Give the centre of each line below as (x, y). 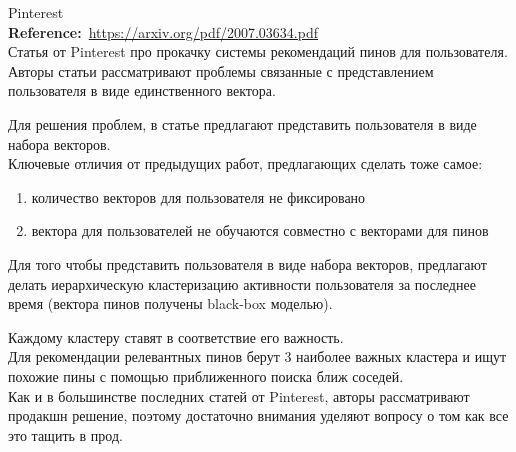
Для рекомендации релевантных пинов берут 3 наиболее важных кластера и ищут (257, 356)
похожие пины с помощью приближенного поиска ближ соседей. (206, 375)
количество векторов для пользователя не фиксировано (198, 196)
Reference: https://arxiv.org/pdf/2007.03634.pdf (163, 31)
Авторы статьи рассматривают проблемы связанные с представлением (221, 70)
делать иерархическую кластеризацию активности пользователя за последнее (242, 283)
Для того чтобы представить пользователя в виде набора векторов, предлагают (247, 263)
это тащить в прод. (65, 434)
